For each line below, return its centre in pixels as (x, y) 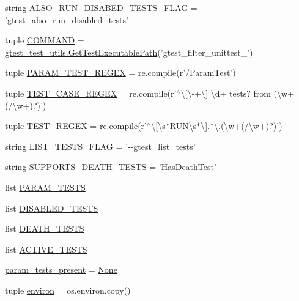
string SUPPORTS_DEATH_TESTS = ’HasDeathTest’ (111, 167)
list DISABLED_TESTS (52, 208)
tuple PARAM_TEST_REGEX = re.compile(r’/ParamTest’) (120, 72)
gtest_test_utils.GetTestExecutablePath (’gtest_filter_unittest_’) (129, 52)
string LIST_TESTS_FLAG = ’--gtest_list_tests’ (100, 146)
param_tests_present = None (61, 269)
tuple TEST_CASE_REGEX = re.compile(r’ (91, 93)
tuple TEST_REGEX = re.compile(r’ (76, 126)
